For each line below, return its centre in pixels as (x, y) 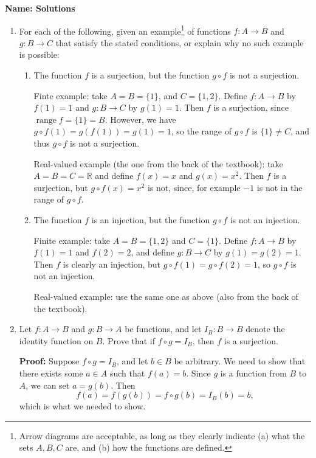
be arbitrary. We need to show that (240, 361)
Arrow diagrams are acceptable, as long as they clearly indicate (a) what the (162, 435)
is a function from (253, 373)
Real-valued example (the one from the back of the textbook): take (158, 163)
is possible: (39, 54)
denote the (265, 329)
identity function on (56, 340)
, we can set (48, 385)
